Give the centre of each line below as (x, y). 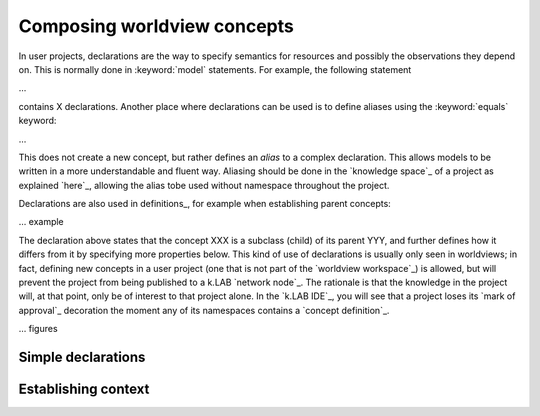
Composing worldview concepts (156, 26)
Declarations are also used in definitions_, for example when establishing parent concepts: (205, 204)
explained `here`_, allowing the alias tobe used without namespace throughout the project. (204, 185)
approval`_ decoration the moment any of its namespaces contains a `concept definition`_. (204, 310)
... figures (38, 329)
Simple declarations (82, 357)
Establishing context (84, 389)
